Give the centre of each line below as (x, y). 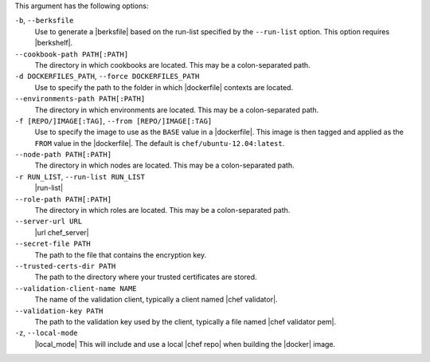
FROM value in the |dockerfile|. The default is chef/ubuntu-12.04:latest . (160, 143)
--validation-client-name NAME (76, 288)
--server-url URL (49, 222)
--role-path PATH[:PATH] (63, 199)
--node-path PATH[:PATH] (63, 155)
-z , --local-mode (46, 333)
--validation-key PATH (59, 311)
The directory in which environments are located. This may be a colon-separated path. (177, 110)
